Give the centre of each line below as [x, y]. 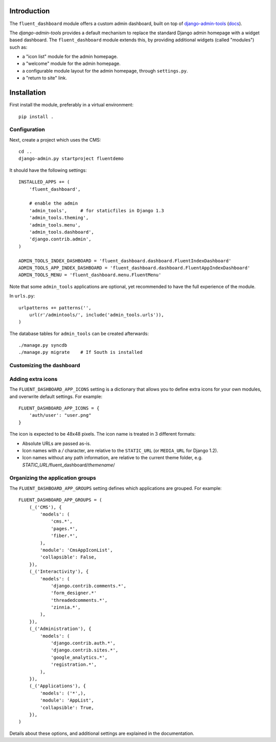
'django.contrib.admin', [60, 239]
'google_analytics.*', [79, 657]
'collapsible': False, [68, 557]
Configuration [27, 129]
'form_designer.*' [74, 593]
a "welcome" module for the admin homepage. [72, 63]
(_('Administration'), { [60, 629]
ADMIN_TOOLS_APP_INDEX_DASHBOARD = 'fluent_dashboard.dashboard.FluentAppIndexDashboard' [134, 268]
